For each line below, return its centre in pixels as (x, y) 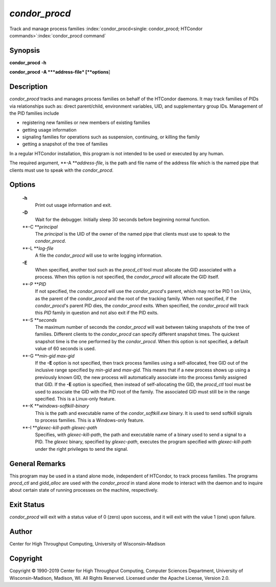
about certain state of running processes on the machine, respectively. (84, 490)
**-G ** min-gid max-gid (49, 355)
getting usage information (49, 130)
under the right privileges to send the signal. (82, 449)
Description (29, 87)
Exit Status (27, 505)
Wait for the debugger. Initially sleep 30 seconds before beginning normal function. (123, 220)
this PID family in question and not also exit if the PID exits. (97, 313)
